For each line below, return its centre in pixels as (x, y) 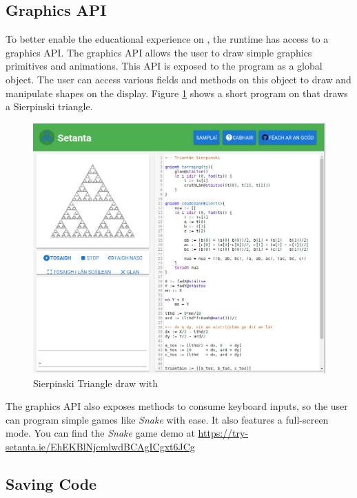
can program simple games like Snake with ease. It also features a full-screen (167, 419)
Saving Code (51, 483)
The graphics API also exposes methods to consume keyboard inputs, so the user (177, 406)
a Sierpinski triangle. (49, 106)
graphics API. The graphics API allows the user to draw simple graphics (159, 52)
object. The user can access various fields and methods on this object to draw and (178, 79)
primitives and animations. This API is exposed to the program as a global (164, 66)
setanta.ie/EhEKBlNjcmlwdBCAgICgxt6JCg (100, 446)
